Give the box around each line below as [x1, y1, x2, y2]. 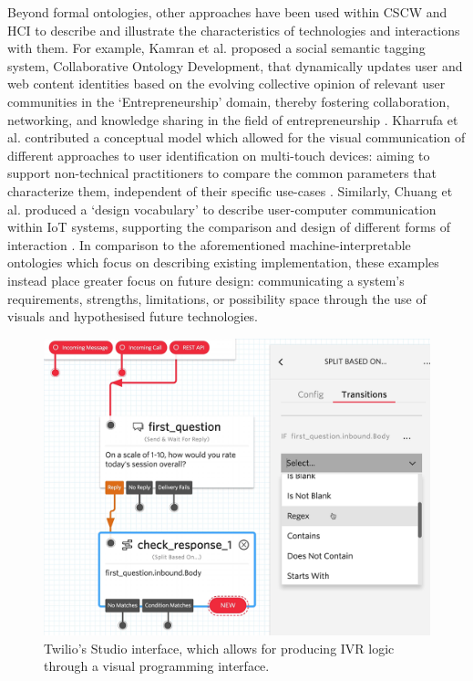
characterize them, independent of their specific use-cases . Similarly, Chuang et [7, 181, 453, 200]
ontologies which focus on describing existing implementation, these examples [7, 253, 439, 272]
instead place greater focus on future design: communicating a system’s [7, 270, 405, 289]
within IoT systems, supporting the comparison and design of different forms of [7, 217, 451, 236]
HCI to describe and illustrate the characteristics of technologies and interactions [7, 20, 460, 39]
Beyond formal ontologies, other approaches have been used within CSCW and [7, 3, 447, 21]
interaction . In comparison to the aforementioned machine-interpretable [7, 235, 411, 254]
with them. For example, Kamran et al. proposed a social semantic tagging [7, 38, 426, 58]
